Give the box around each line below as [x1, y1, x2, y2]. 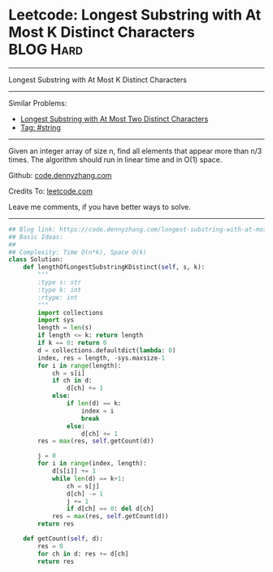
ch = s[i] [51, 369, 85, 378]
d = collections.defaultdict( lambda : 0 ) [37, 346, 176, 355]
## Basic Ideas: [8, 233, 63, 241]
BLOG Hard [8, 41, 84, 59]
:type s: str [37, 278, 82, 286]
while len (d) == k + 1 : [51, 474, 126, 482]
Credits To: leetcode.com [8, 186, 93, 196]
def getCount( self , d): [23, 535, 104, 543]
